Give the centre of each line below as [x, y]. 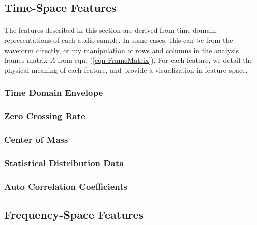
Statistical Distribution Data [64, 162]
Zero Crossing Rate [45, 116]
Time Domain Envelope [54, 93]
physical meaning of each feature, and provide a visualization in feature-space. [126, 70]
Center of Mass [36, 139]
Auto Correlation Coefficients [66, 186]
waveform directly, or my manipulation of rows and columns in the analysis [121, 50]
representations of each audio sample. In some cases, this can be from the [119, 40]
